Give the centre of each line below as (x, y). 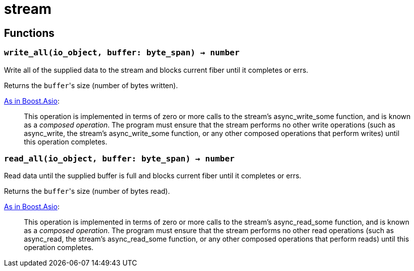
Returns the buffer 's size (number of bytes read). (87, 191)
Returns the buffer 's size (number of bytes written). (91, 85)
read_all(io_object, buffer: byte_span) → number (119, 158)
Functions (29, 33)
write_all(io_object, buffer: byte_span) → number (122, 53)
